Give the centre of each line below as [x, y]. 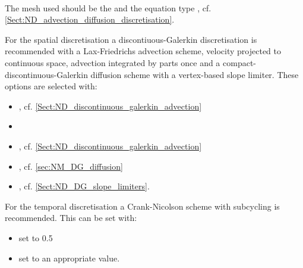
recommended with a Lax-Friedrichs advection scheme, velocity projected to [143, 51]
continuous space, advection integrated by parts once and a [113, 62]
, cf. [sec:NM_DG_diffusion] [71, 166]
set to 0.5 [36, 237]
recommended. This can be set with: [71, 218]
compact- [240, 62]
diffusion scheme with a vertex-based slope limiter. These [195, 74]
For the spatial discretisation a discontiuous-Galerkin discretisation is [131, 39]
